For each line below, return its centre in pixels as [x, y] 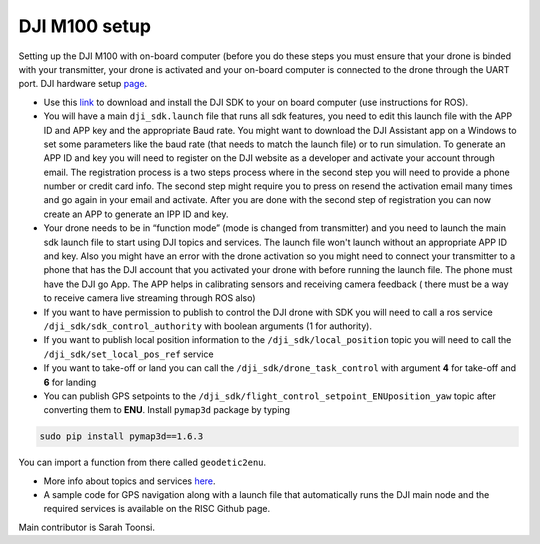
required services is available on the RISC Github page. [156, 509]
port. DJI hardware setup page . [83, 84]
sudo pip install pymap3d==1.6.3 [121, 436]
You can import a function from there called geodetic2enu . [142, 462]
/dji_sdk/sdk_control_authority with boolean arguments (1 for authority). [207, 326]
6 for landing [70, 382]
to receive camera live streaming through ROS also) [149, 298]
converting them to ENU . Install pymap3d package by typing [166, 410]
